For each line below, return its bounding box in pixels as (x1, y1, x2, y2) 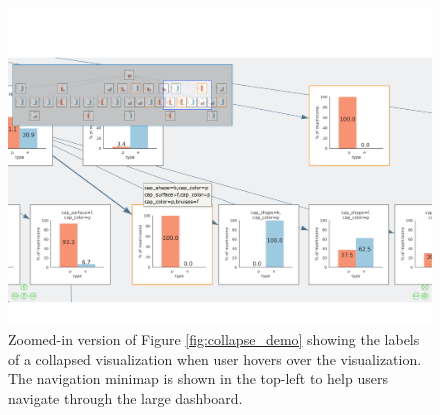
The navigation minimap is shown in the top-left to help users (8, 368, 388, 389)
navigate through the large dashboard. (8, 387, 243, 408)
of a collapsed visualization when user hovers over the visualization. (8, 348, 422, 369)
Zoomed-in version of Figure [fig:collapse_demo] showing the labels (8, 329, 420, 350)
